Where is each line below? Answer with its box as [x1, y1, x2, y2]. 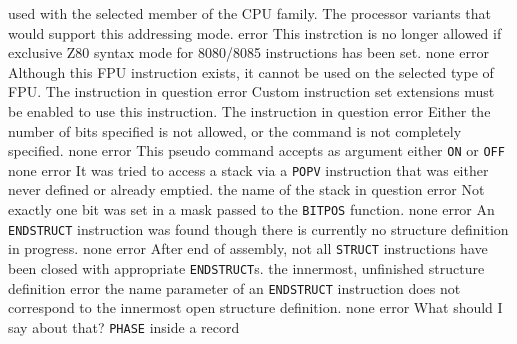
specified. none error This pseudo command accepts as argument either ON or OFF [8, 140, 505, 161]
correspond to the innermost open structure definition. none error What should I [8, 297, 503, 318]
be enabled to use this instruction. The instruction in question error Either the [8, 100, 491, 121]
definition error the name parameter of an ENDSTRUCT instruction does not [8, 277, 461, 298]
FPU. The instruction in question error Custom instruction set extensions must [8, 81, 495, 102]
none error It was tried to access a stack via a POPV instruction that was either [8, 159, 489, 180]
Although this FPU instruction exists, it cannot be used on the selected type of [8, 61, 494, 82]
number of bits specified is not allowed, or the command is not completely [8, 120, 462, 141]
